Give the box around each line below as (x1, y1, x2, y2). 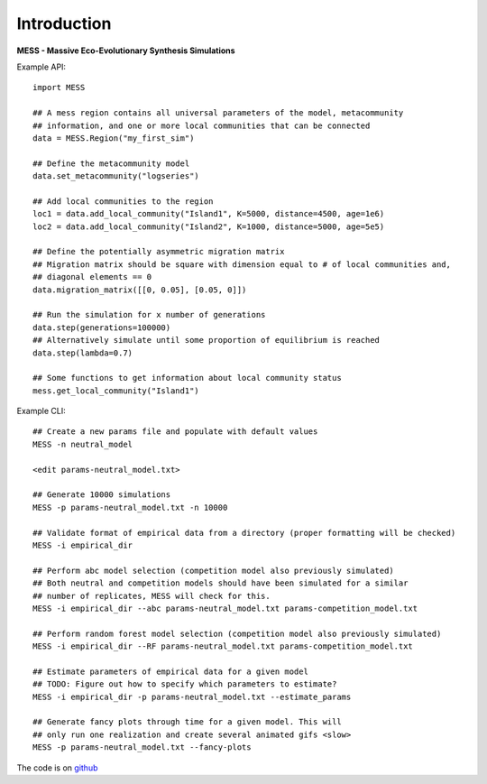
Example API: (16, 61, 67, 72)
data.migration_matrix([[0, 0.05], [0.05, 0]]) (32, 284, 247, 295)
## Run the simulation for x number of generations (32, 309, 266, 320)
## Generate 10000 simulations (32, 490, 171, 500)
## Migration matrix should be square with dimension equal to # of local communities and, (32, 259, 451, 270)
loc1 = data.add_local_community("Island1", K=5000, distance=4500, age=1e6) (32, 208, 385, 219)
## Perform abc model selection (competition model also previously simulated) (32, 565, 394, 576)
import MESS (32, 82, 86, 93)
